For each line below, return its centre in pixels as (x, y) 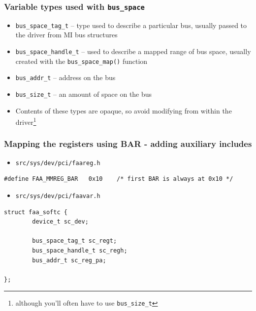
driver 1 (26, 121)
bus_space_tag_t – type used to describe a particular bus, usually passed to (131, 25)
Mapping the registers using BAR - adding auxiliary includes (128, 144)
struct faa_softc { (36, 212)
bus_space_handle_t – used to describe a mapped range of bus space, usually (133, 51)
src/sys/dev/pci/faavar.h (58, 196)
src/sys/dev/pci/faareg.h (58, 163)
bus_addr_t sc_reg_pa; (69, 260)
